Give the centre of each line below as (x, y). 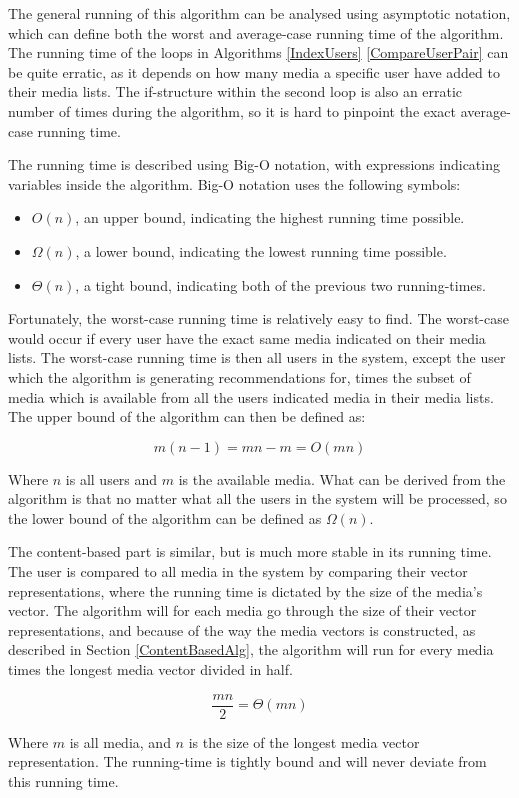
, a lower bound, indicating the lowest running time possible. (261, 250)
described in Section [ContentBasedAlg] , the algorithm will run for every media (251, 649)
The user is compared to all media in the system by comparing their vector (238, 571)
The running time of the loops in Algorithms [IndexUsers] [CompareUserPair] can (258, 52)
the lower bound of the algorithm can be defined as (165, 517)
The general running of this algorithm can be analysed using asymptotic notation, (259, 13)
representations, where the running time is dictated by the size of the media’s (245, 590)
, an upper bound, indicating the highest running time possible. (270, 217)
